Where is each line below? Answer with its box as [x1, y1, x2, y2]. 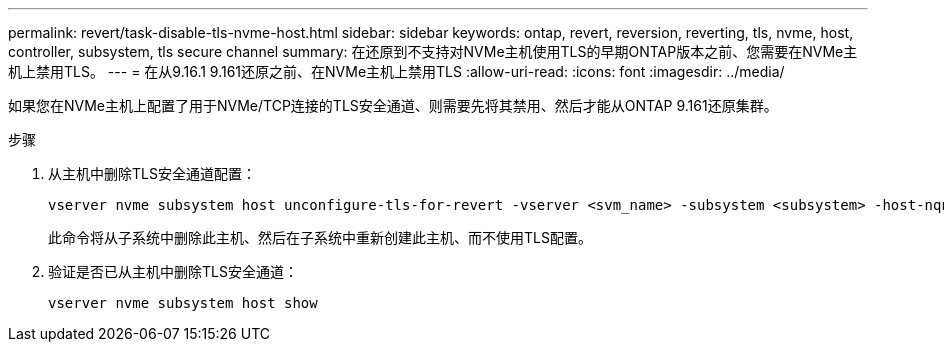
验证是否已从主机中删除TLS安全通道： [48, 263, 298, 280]
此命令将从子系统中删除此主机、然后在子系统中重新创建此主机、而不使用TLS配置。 [48, 229, 592, 246]
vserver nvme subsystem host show [48, 295, 318, 311]
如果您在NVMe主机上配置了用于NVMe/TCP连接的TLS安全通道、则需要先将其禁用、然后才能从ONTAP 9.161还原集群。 [8, 97, 778, 114]
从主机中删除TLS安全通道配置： [48, 165, 256, 182]
